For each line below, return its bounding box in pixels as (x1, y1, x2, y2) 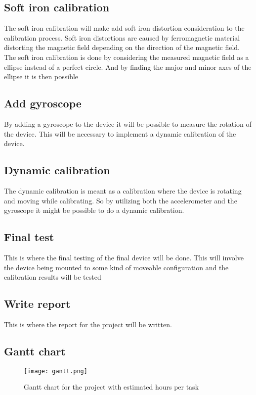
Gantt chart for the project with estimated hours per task (24, 382, 199, 392)
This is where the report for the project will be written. (4, 319, 172, 329)
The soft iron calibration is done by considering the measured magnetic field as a (4, 51, 249, 62)
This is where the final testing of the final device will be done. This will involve (4, 252, 244, 262)
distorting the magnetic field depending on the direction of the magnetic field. (4, 42, 240, 52)
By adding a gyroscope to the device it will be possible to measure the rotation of (4, 118, 252, 129)
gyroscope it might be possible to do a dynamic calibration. (4, 205, 184, 215)
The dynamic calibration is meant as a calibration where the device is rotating (4, 185, 242, 196)
